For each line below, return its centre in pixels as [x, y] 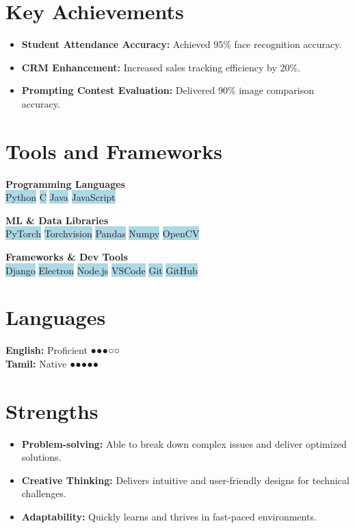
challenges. [44, 493]
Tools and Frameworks [114, 151]
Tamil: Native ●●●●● [52, 363]
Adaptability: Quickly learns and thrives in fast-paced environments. [169, 516]
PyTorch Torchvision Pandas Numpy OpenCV [103, 233]
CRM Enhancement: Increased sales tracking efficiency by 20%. [161, 67]
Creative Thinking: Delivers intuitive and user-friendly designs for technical [185, 480]
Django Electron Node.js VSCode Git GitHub [102, 270]
